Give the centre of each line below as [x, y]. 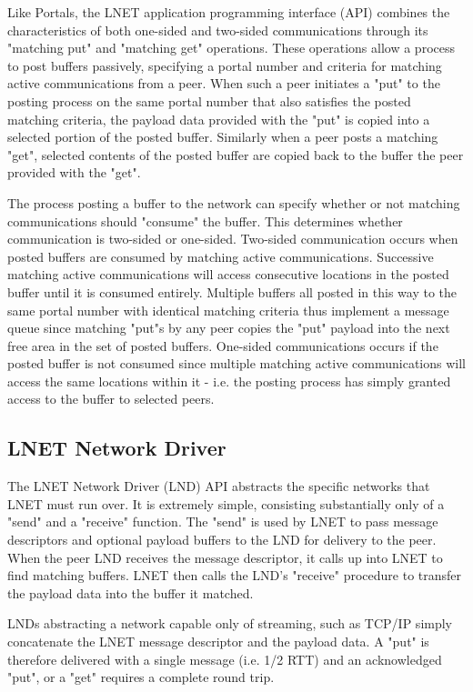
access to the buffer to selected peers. [111, 399]
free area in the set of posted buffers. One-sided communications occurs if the [223, 345]
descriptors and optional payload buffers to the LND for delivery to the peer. [222, 540]
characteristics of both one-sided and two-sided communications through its [218, 30]
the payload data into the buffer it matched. [131, 592]
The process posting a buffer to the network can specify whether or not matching [234, 202]
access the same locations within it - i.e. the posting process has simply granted [229, 381]
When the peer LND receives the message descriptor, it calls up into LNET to [225, 557]
